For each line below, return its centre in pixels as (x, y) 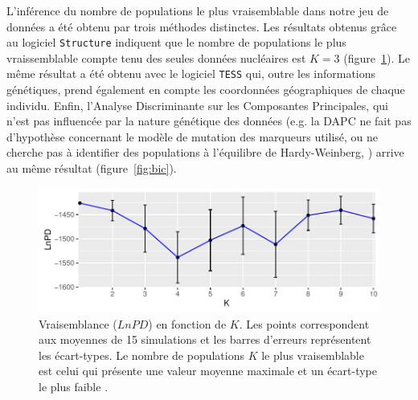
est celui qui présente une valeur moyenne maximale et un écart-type (208, 371)
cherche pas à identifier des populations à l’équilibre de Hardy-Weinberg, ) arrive (205, 152)
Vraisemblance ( (78, 323)
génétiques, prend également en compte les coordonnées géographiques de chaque (206, 90)
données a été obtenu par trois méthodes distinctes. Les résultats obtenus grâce (202, 26)
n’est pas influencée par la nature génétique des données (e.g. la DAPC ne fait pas (209, 121)
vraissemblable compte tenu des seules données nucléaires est (156, 57)
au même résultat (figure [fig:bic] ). (92, 168)
